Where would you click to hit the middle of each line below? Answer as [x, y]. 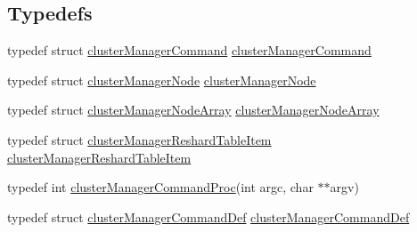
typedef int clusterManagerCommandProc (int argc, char [160, 187]
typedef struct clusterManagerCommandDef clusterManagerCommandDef [208, 216]
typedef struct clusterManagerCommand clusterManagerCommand [189, 50]
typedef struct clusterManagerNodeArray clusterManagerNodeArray [193, 110]
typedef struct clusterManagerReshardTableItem [139, 139]
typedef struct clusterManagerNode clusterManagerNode [162, 80]
